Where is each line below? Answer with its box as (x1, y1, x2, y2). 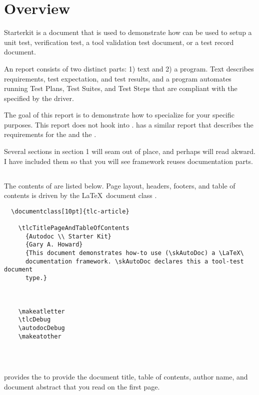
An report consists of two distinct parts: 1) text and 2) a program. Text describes (4, 63, 254, 73)
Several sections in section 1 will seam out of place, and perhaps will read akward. (4, 146, 255, 156)
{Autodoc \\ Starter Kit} (25, 232, 111, 240)
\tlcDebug (18, 316, 51, 323)
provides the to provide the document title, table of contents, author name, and (4, 371, 248, 382)
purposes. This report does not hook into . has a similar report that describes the (4, 119, 253, 129)
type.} (25, 274, 47, 282)
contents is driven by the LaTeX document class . (4, 190, 157, 200)
